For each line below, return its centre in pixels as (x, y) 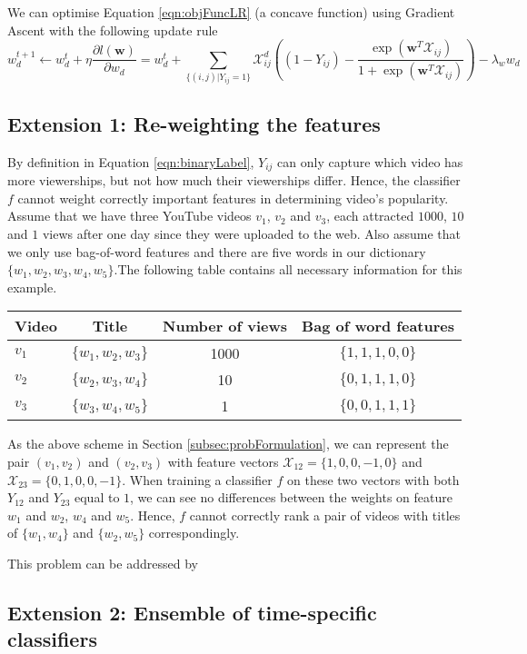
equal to (97, 497)
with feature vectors (223, 461)
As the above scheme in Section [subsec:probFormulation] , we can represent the (228, 444)
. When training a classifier (197, 479)
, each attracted (370, 216)
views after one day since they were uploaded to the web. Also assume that (251, 233)
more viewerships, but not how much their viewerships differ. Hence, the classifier (234, 180)
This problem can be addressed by (103, 563)
